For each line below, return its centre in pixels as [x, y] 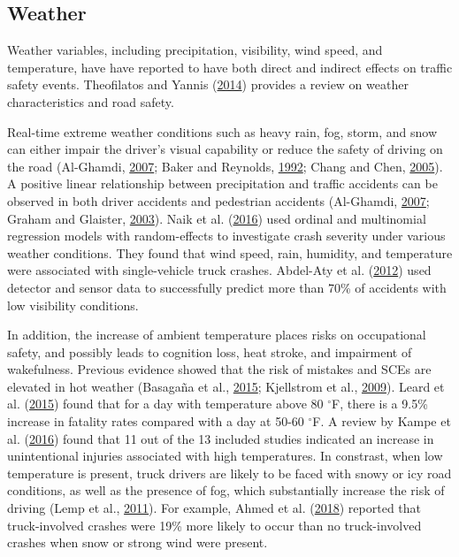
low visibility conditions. [73, 305]
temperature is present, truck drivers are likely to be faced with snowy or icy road [229, 473]
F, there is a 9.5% [380, 404]
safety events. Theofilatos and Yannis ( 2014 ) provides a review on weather [208, 84]
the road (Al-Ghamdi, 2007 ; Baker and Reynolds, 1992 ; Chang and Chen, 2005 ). [225, 166]
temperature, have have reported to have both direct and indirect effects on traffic [230, 67]
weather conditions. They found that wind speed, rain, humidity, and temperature [230, 252]
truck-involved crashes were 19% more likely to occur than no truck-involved [214, 525]
